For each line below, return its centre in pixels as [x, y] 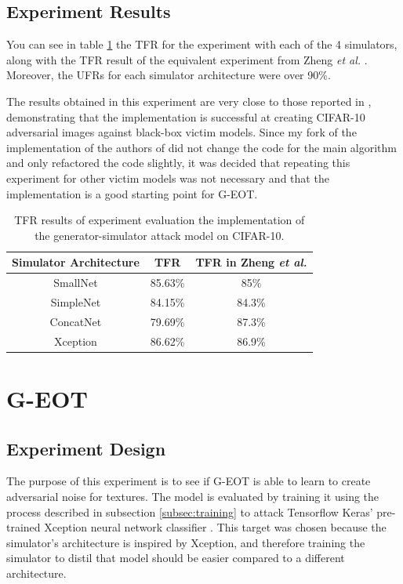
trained [24, 527]
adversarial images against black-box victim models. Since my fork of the [182, 132]
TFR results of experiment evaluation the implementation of [160, 220]
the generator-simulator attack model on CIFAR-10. [160, 235]
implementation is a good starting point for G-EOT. [132, 193]
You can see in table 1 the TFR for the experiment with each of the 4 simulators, [202, 44]
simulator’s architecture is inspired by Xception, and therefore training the [186, 542]
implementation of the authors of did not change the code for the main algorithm [202, 147]
